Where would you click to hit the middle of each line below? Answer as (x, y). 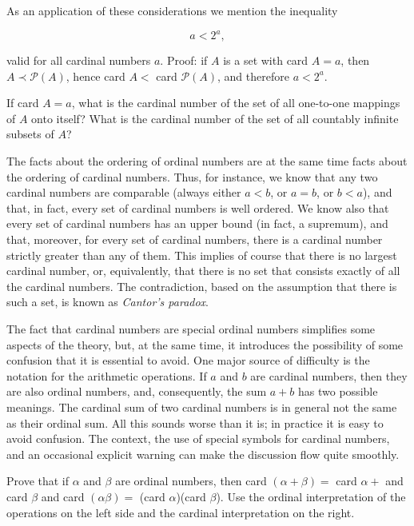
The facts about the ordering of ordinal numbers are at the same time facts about (207, 161)
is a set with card (266, 60)
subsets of (30, 134)
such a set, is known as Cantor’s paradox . (108, 302)
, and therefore (253, 76)
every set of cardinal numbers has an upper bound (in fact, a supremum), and (197, 223)
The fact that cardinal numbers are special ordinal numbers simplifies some (191, 329)
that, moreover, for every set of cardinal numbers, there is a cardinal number (195, 239)
